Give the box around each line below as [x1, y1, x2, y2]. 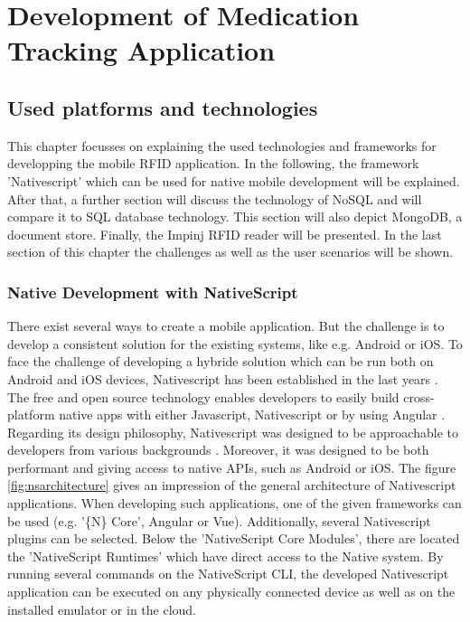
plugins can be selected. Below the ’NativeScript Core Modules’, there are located [7, 529, 460, 548]
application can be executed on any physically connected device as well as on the [7, 582, 456, 601]
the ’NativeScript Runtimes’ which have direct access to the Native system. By [7, 546, 444, 565]
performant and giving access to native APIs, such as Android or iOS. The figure [7, 457, 456, 476]
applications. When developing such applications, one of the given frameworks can [7, 494, 462, 513]
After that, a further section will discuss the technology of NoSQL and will [7, 189, 422, 208]
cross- [403, 387, 435, 406]
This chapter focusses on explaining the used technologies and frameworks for [7, 136, 437, 155]
